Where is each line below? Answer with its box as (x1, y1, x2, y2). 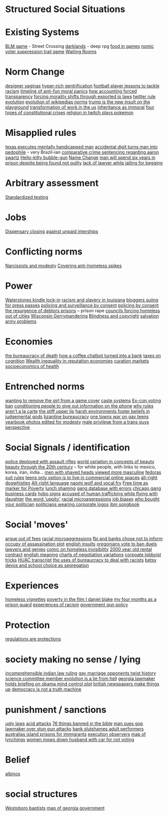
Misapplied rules (5, 127, 76, 139)
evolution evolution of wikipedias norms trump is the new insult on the (5, 99, 150, 105)
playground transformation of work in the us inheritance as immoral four (5, 104, 154, 110)
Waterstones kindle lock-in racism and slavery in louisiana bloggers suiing (5, 297, 158, 303)
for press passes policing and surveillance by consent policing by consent (5, 302, 159, 308)
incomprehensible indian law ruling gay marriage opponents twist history (5, 670, 156, 676)
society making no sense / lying (5, 654, 141, 665)
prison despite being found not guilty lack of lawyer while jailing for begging (5, 160, 163, 166)
